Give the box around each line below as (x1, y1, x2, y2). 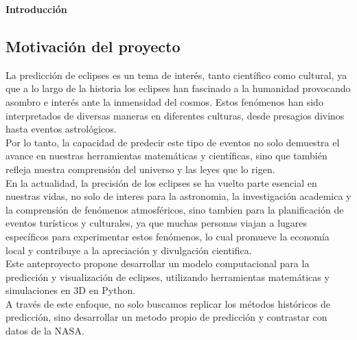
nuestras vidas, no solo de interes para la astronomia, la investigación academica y (5, 189, 352, 203)
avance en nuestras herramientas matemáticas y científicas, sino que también (5, 148, 327, 163)
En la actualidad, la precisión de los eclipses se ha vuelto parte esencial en (5, 175, 317, 190)
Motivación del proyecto (5, 35, 181, 56)
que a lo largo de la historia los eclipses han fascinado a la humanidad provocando (5, 81, 351, 95)
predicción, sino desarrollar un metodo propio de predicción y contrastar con (5, 310, 327, 324)
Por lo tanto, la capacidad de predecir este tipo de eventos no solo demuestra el (5, 135, 340, 149)
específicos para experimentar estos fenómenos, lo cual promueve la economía (5, 229, 330, 243)
